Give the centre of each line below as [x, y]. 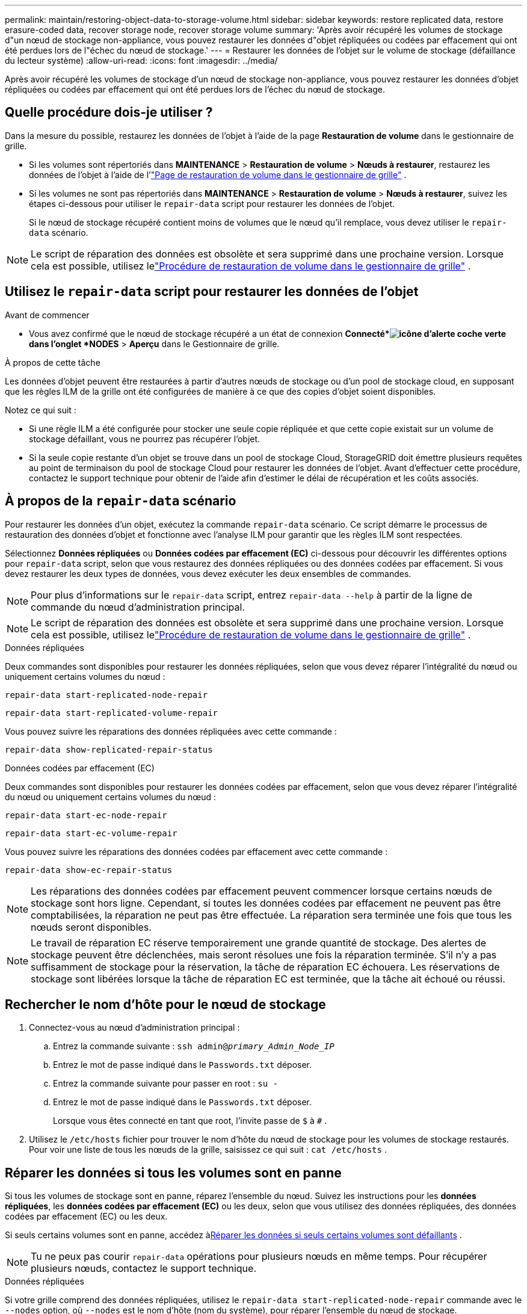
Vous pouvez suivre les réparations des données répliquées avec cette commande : [171, 731]
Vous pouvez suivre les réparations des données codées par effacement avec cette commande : [196, 851]
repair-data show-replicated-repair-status [109, 749]
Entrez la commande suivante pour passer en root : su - [165, 1084]
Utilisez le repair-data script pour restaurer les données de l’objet [212, 292]
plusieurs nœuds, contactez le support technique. [143, 1269]
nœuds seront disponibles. [91, 927]
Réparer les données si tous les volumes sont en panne [173, 1173]
